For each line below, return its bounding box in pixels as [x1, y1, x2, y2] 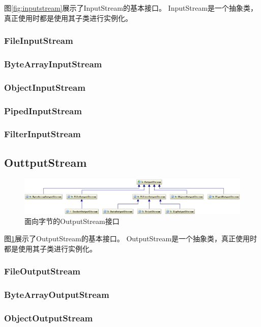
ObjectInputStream [4, 81, 85, 93]
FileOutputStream [4, 265, 80, 278]
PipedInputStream [4, 104, 82, 117]
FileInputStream [4, 34, 73, 47]
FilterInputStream [4, 128, 81, 140]
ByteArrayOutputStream [4, 288, 109, 300]
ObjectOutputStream [4, 311, 93, 324]
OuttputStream [4, 154, 87, 170]
